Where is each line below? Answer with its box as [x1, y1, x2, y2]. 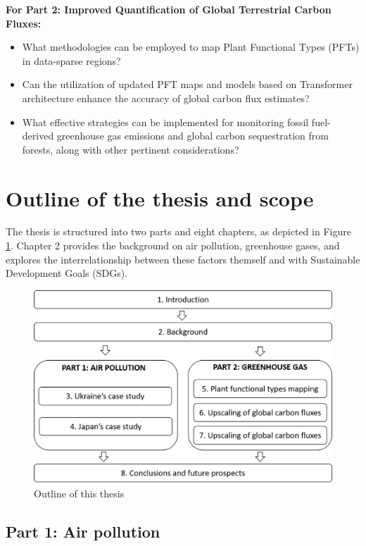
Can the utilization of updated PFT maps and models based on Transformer [22, 77, 353, 92]
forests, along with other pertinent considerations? [22, 142, 239, 156]
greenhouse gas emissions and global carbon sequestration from [56, 128, 329, 143]
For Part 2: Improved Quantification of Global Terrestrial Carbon [6, 2, 332, 16]
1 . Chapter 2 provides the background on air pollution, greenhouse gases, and [6, 238, 340, 253]
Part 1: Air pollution [6, 520, 160, 542]
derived [22, 128, 54, 143]
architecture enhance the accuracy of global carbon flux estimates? [22, 90, 310, 105]
